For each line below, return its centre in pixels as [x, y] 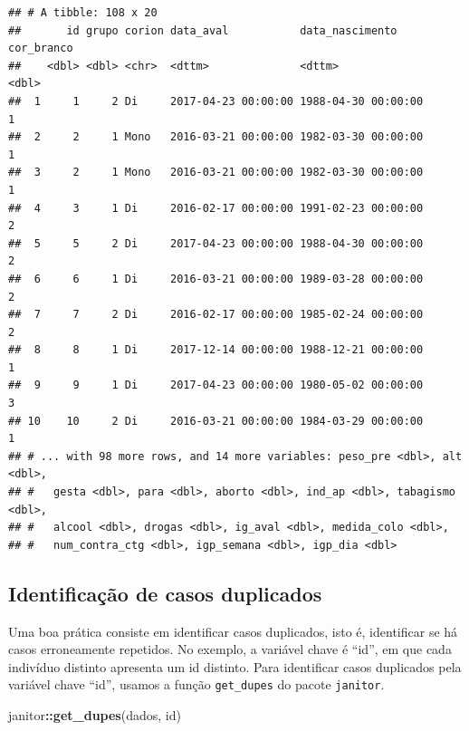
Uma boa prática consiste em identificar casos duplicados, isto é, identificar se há [233, 631]
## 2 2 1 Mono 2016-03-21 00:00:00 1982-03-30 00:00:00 [216, 137]
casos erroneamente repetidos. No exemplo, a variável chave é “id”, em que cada [230, 649]
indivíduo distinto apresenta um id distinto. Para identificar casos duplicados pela [235, 666]
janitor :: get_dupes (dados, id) [95, 715]
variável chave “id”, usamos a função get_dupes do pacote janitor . [196, 684]
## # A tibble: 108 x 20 [83, 13]
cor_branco [41, 48]
